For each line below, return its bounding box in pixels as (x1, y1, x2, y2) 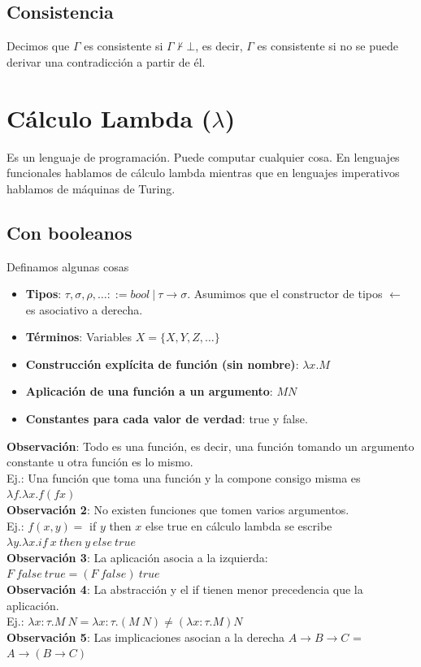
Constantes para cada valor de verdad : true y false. (25, 410, 308, 427)
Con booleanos (7, 219, 132, 245)
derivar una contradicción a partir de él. (7, 53, 206, 70)
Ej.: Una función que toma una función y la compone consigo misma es (7, 469, 361, 486)
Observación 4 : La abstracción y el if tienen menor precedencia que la (7, 581, 363, 597)
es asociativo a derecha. (25, 301, 143, 318)
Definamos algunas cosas (7, 258, 129, 275)
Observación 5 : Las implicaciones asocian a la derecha (7, 628, 284, 645)
